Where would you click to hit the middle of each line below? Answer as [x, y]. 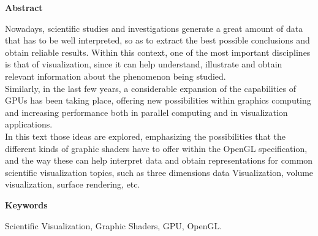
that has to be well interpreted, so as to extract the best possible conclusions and [157, 40]
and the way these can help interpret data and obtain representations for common [159, 160]
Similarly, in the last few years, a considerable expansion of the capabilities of [150, 88]
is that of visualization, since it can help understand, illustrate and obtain [144, 64]
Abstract [24, 7]
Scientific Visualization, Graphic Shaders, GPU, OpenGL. [114, 225]
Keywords [26, 204]
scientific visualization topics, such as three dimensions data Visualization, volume [159, 172]
